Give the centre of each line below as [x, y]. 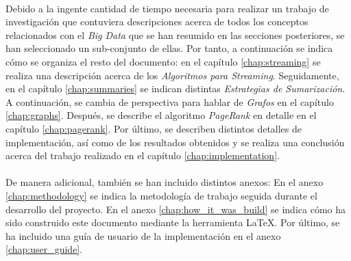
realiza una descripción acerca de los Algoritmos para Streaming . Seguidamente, [172, 75]
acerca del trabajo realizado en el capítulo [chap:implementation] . [143, 155]
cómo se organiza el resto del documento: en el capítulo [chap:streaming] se [163, 61]
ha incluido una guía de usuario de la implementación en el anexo [143, 235]
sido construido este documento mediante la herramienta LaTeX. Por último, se [173, 222]
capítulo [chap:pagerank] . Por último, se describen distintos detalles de [154, 128]
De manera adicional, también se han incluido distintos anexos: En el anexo [165, 182]
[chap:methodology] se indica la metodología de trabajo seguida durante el [161, 195]
